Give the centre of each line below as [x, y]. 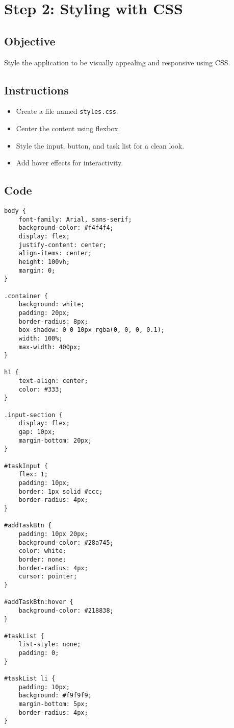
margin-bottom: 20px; [55, 440]
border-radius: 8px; [53, 321]
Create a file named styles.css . [67, 111]
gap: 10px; [37, 432]
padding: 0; [39, 653]
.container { [26, 296]
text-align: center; [53, 381]
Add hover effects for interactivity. [70, 163]
